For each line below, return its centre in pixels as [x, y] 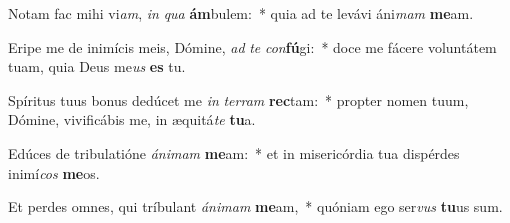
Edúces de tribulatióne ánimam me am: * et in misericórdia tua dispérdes [234, 152]
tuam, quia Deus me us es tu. [97, 66]
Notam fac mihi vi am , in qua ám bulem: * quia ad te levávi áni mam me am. [241, 13]
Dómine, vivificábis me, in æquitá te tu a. [132, 119]
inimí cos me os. [54, 172]
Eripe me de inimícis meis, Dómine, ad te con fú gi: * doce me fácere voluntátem [252, 46]
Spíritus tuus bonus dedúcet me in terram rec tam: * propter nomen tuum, [238, 99]
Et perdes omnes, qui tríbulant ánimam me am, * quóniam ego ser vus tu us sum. [255, 206]
